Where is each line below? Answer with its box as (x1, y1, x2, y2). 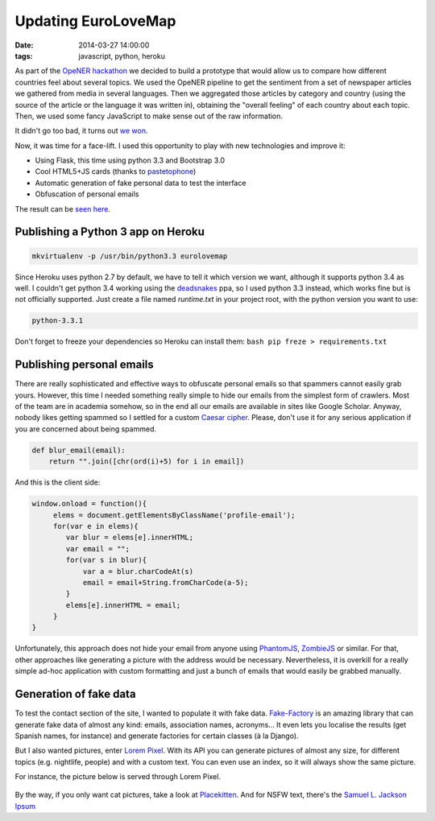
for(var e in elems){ (52, 522, 139, 530)
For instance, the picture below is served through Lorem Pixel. (14, 772, 222, 782)
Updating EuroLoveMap (14, 12, 176, 30)
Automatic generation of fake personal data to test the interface (35, 178, 246, 188)
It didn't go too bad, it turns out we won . (14, 126, 148, 136)
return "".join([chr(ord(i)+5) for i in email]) (48, 457, 245, 466)
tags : (14, 51, 33, 60)
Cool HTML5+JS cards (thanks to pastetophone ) (35, 167, 197, 176)
